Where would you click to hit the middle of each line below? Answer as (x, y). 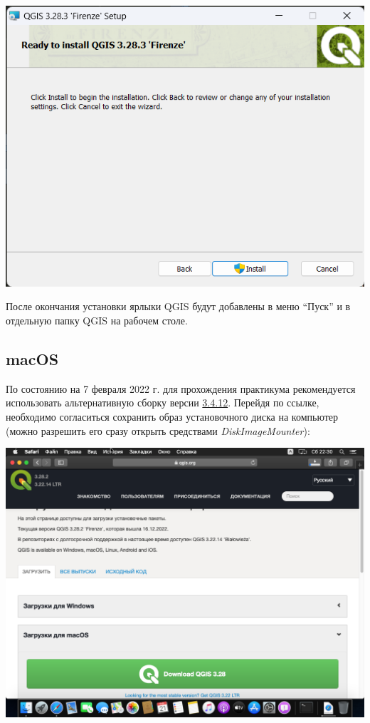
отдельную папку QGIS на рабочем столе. (97, 321)
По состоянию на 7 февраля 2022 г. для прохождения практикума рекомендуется (181, 388)
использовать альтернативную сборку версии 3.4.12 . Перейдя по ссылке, (163, 402)
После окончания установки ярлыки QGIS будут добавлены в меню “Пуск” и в (178, 306)
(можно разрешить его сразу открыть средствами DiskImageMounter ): (158, 430)
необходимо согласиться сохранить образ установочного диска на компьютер (172, 417)
